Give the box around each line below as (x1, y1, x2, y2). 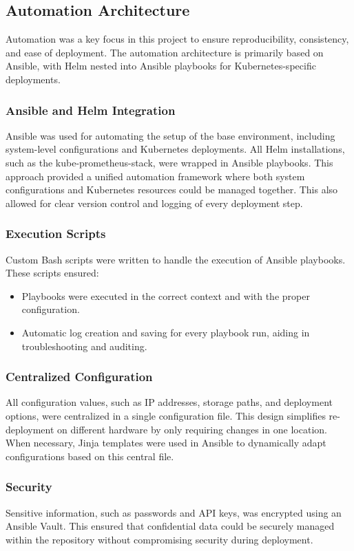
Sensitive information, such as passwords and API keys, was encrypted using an (6, 505, 342, 519)
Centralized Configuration (6, 368, 153, 385)
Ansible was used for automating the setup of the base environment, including (6, 128, 335, 142)
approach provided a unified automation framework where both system (6, 169, 305, 183)
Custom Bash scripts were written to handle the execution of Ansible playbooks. (6, 252, 346, 266)
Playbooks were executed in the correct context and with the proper (21, 288, 310, 303)
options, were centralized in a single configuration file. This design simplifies (6, 408, 326, 422)
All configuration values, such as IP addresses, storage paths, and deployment (6, 395, 333, 409)
